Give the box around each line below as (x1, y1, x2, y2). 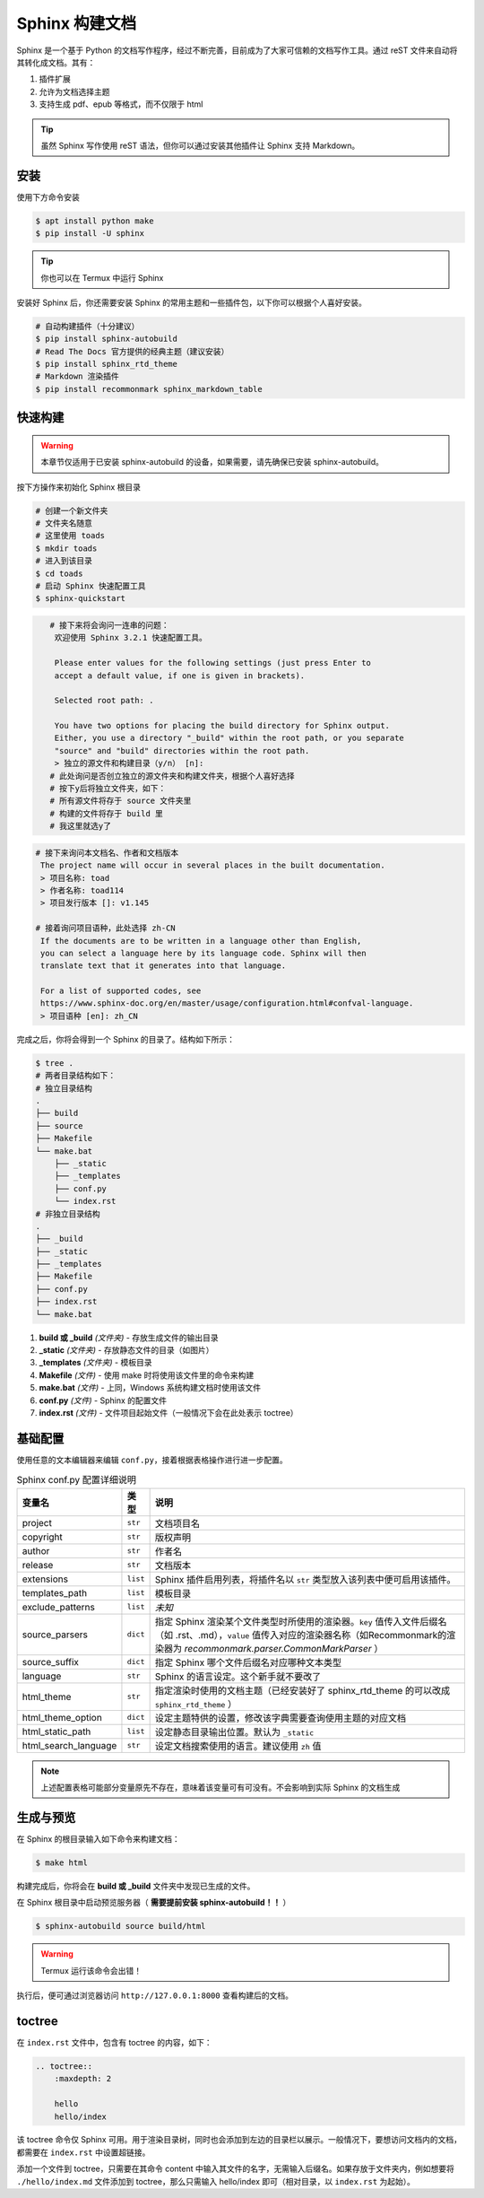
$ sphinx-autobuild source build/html (35, 1921, 206, 1932)
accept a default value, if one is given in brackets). (54, 670, 306, 681)
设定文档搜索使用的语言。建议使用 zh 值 (154, 1740, 322, 1752)
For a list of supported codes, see (40, 986, 202, 996)
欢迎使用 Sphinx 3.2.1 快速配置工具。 (54, 632, 208, 643)
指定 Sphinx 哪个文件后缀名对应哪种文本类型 (154, 1656, 342, 1669)
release (22, 1558, 54, 1571)
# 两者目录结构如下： (35, 1070, 117, 1081)
